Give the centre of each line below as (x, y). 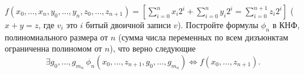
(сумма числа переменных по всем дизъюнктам (203, 37)
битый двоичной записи (128, 25)
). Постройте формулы (218, 25)
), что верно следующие (153, 48)
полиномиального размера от (57, 37)
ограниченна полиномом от (54, 48)
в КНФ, (286, 25)
